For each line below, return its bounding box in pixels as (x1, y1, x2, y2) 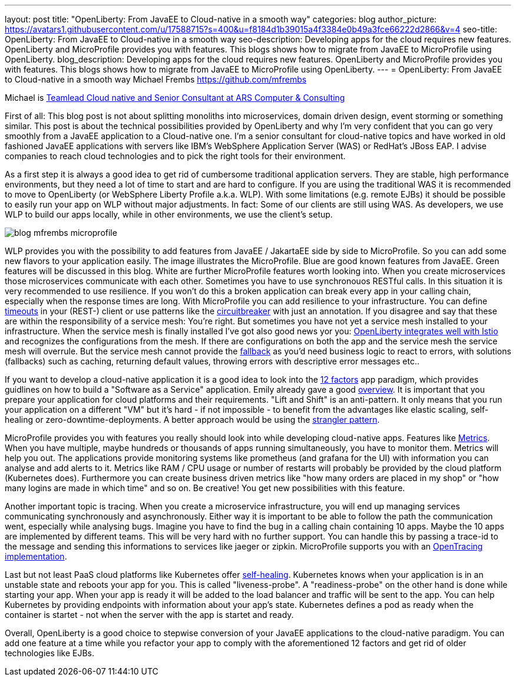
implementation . (5, 551, 67, 561)
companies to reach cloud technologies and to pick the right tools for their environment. (5, 151, 346, 161)
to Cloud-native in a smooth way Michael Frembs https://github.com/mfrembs (5, 74, 307, 84)
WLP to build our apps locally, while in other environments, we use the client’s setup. (5, 209, 333, 219)
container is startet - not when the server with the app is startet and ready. (5, 610, 294, 620)
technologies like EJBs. (5, 648, 95, 658)
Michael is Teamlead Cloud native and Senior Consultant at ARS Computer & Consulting (5, 93, 345, 103)
